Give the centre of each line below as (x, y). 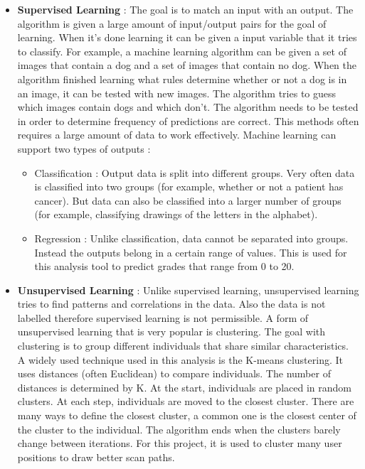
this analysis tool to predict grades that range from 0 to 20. (164, 266)
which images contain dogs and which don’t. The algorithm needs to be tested (188, 107)
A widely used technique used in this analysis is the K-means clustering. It (180, 359)
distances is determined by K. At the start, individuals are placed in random (184, 387)
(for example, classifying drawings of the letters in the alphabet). (176, 214)
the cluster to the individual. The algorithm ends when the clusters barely (179, 429)
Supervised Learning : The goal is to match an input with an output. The (185, 9)
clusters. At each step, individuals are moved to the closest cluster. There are (186, 401)
